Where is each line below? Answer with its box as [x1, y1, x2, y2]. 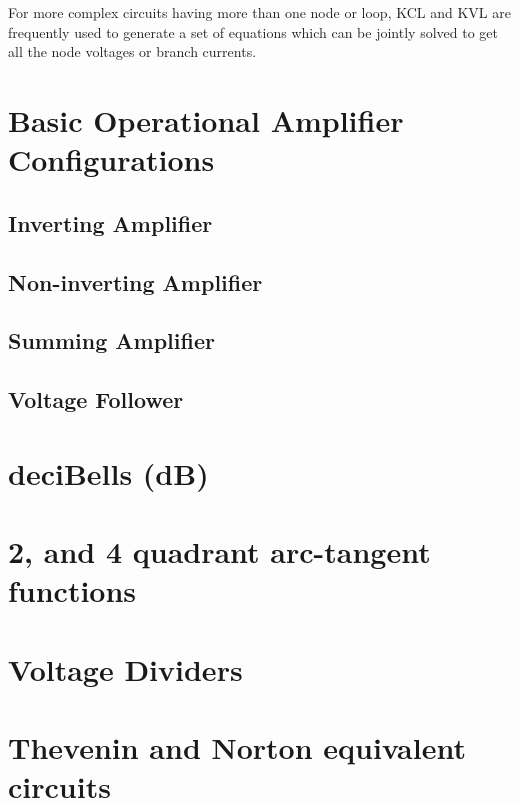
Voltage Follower [8, 384, 184, 415]
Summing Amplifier [8, 325, 215, 356]
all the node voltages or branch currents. [8, 41, 257, 62]
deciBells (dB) [8, 452, 209, 493]
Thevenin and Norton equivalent [8, 726, 466, 767]
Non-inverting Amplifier [8, 266, 263, 297]
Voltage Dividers [8, 648, 243, 689]
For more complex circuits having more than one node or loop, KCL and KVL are [8, 2, 511, 22]
